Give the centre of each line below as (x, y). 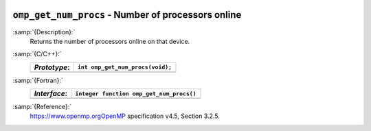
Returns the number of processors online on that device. (110, 41)
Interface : (51, 94)
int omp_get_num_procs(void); (124, 68)
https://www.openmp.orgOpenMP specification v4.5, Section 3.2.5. (125, 116)
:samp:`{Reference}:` (42, 107)
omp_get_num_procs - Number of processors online (127, 15)
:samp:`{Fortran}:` (38, 80)
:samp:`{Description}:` (44, 32)
